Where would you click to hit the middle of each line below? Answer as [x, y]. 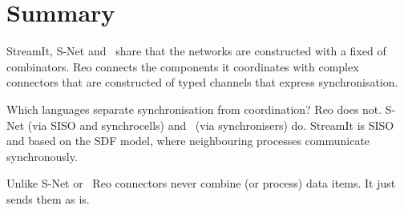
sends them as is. [48, 198]
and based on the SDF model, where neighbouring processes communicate [188, 141]
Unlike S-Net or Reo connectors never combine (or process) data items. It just [201, 183]
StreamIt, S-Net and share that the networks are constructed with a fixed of [196, 51]
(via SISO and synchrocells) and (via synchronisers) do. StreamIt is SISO [211, 125]
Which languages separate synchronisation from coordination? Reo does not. [194, 109]
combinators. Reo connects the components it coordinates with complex [183, 66]
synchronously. [42, 156]
